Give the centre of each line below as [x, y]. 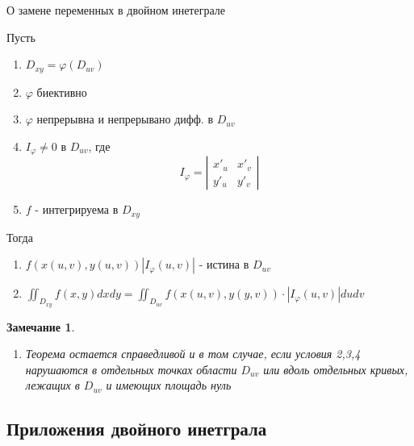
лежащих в [52, 385]
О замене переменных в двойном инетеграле [116, 10]
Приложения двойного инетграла [137, 429]
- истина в [224, 264]
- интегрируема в [77, 209]
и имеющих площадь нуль [169, 385]
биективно [62, 92]
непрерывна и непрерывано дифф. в [125, 119]
